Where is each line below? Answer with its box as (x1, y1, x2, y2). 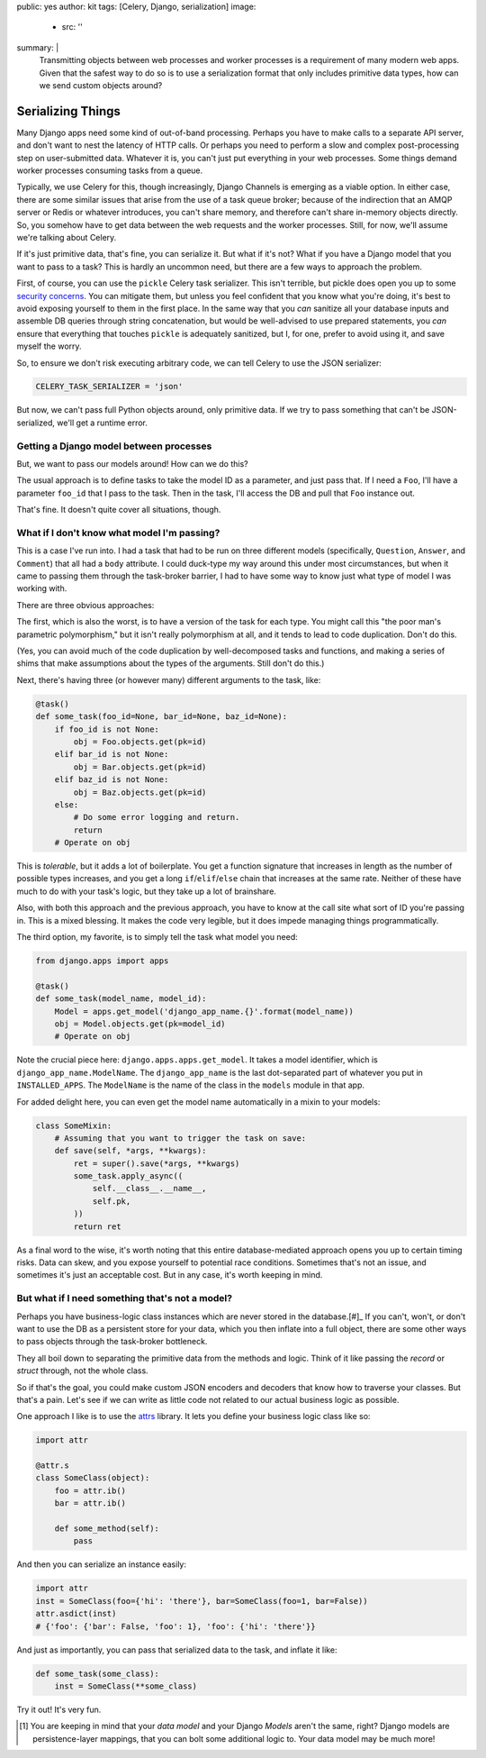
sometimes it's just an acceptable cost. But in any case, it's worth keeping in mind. (16, 1270, 323, 1280)
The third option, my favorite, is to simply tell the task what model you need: (16, 932, 299, 943)
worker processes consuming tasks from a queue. (16, 165, 203, 176)
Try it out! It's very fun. (16, 1704, 102, 1715)
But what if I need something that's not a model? (16, 1292, 233, 1305)
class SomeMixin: (35, 1120, 112, 1131)
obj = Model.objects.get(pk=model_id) (54, 1018, 226, 1029)
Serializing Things (16, 104, 121, 119)
